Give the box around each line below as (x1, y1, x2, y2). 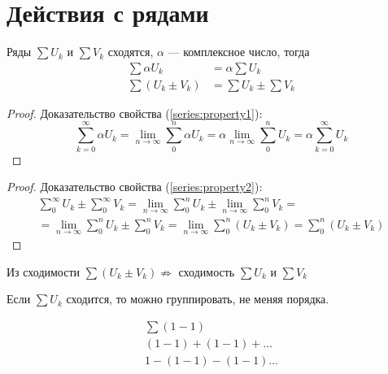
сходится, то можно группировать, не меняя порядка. (66, 290, 329, 307)
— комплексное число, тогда (168, 43, 310, 60)
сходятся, (107, 43, 154, 60)
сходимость (178, 263, 235, 280)
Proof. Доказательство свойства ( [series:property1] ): (7, 104, 263, 121)
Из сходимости (7, 263, 81, 280)
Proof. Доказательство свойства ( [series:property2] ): (7, 178, 263, 195)
